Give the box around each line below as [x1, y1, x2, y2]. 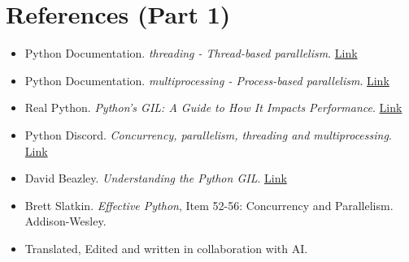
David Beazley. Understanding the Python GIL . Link [24, 170, 287, 187]
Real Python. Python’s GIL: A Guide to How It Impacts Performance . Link [24, 99, 402, 116]
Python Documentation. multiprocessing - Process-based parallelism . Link [24, 71, 389, 88]
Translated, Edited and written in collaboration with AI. [24, 239, 308, 256]
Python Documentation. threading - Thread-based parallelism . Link [24, 45, 358, 62]
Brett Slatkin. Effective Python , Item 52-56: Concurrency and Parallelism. [24, 196, 394, 213]
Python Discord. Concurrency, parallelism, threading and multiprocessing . [24, 126, 392, 143]
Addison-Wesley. [24, 213, 107, 230]
